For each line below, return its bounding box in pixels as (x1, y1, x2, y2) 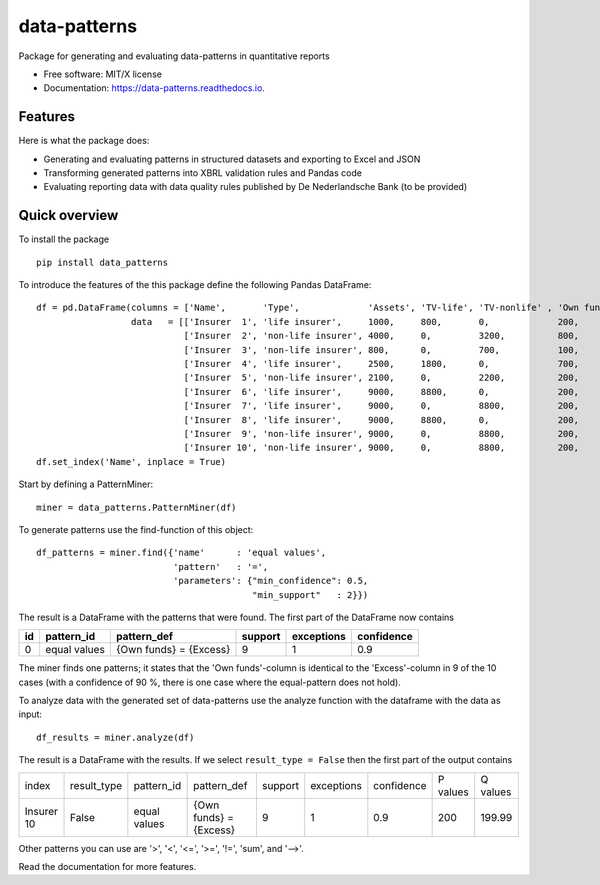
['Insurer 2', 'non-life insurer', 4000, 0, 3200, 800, (183, 330, 580, 342)
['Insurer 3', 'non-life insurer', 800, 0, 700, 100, (183, 344, 580, 355)
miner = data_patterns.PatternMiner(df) (36, 501, 237, 513)
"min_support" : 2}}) (251, 589, 369, 600)
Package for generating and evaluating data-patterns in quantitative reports (18, 50, 330, 62)
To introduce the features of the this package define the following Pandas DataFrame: (18, 279, 372, 291)
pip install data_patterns (36, 256, 169, 268)
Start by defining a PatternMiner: (18, 478, 154, 490)
